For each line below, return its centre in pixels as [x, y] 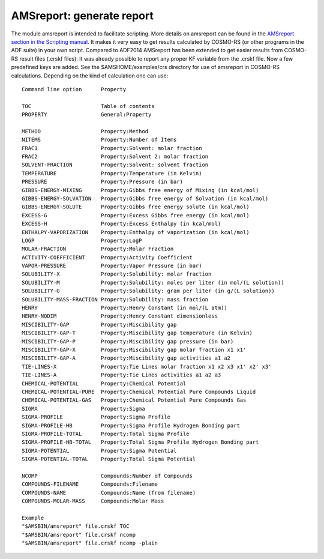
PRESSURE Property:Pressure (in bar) [102, 182]
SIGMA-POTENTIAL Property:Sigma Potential [99, 451]
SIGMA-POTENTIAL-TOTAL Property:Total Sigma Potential [109, 459]
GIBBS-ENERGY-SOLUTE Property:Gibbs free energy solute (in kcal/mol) [136, 207]
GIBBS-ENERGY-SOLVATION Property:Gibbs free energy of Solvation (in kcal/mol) [145, 198]
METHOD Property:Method [85, 131]
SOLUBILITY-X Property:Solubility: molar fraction [117, 274]
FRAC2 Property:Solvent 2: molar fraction [115, 157]
